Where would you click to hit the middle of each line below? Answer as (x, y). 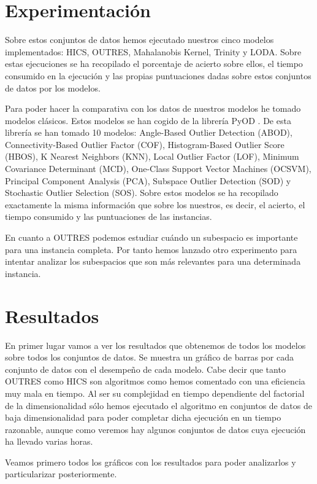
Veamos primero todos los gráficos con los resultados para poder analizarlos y (151, 462)
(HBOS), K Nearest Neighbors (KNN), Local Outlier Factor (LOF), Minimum (152, 156)
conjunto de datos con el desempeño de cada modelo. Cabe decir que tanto (145, 369)
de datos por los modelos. (53, 88)
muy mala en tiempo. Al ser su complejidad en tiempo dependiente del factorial (155, 393)
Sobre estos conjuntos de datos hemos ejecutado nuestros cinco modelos (139, 40)
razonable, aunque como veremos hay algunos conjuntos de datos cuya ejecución (155, 429)
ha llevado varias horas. (49, 441)
